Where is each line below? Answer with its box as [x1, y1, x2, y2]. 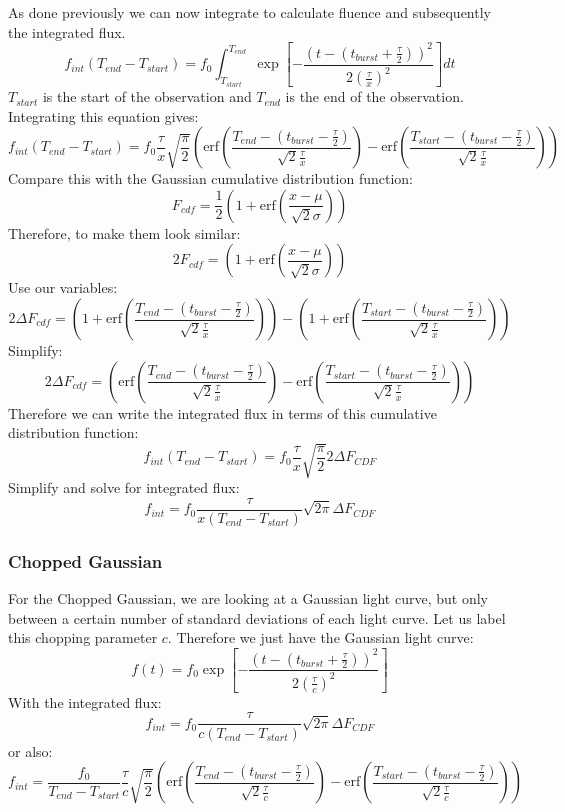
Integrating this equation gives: [8, 105, 199, 126]
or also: [8, 740, 53, 761]
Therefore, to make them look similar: [8, 222, 241, 243]
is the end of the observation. [285, 86, 464, 107]
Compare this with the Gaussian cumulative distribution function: [8, 168, 413, 189]
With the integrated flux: [8, 691, 162, 712]
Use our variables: [8, 277, 118, 298]
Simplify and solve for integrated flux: [8, 477, 240, 498]
